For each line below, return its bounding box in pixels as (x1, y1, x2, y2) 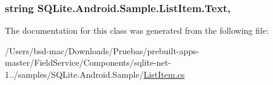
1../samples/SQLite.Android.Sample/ (5, 68, 144, 80)
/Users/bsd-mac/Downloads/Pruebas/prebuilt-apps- (5, 44, 200, 57)
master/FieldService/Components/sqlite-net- (5, 56, 171, 69)
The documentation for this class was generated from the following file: (5, 24, 269, 37)
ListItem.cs (143, 68, 185, 80)
